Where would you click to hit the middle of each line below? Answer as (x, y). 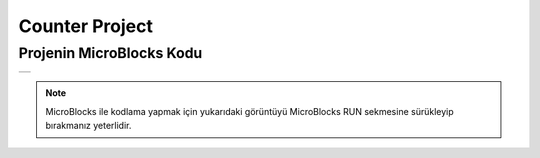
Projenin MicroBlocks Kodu (110, 53)
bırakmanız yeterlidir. (88, 126)
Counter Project (86, 26)
